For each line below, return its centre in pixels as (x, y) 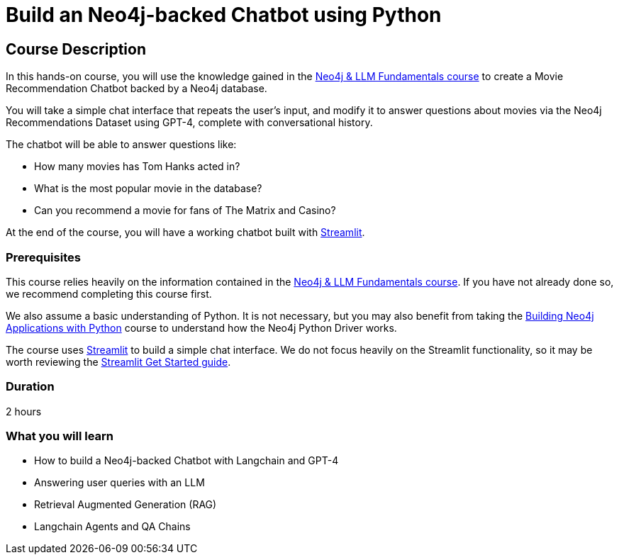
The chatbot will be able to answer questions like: (121, 145)
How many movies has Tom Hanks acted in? (137, 167)
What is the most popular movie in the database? (148, 189)
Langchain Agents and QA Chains (112, 527)
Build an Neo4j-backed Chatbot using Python (224, 15)
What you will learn (60, 436)
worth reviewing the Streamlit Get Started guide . (118, 362)
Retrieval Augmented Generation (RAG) (126, 505)
